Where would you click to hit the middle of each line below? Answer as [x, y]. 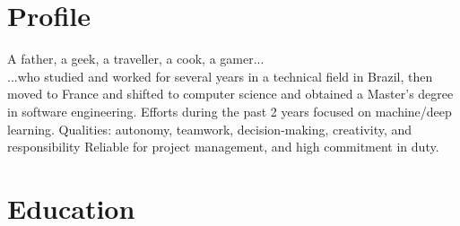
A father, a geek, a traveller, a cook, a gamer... [136, 59]
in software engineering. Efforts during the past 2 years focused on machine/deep [230, 111]
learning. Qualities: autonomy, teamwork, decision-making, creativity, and [210, 129]
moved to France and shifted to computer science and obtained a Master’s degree [230, 94]
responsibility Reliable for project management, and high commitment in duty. [223, 147]
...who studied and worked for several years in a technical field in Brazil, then [220, 76]
